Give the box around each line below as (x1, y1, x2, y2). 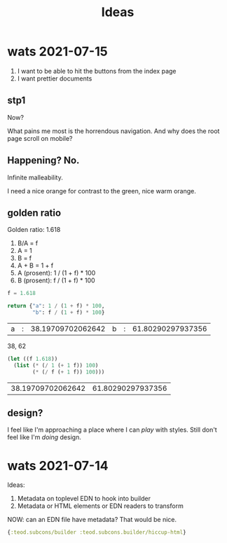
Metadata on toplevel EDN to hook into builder (17, 495, 151, 503)
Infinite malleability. (7, 173, 63, 181)
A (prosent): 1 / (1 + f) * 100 (17, 269, 96, 277)
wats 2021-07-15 (7, 43, 108, 60)
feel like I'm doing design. (7, 433, 82, 441)
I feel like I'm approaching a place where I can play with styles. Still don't (7, 425, 217, 434)
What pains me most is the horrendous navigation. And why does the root (7, 127, 220, 135)
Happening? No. (7, 155, 80, 167)
